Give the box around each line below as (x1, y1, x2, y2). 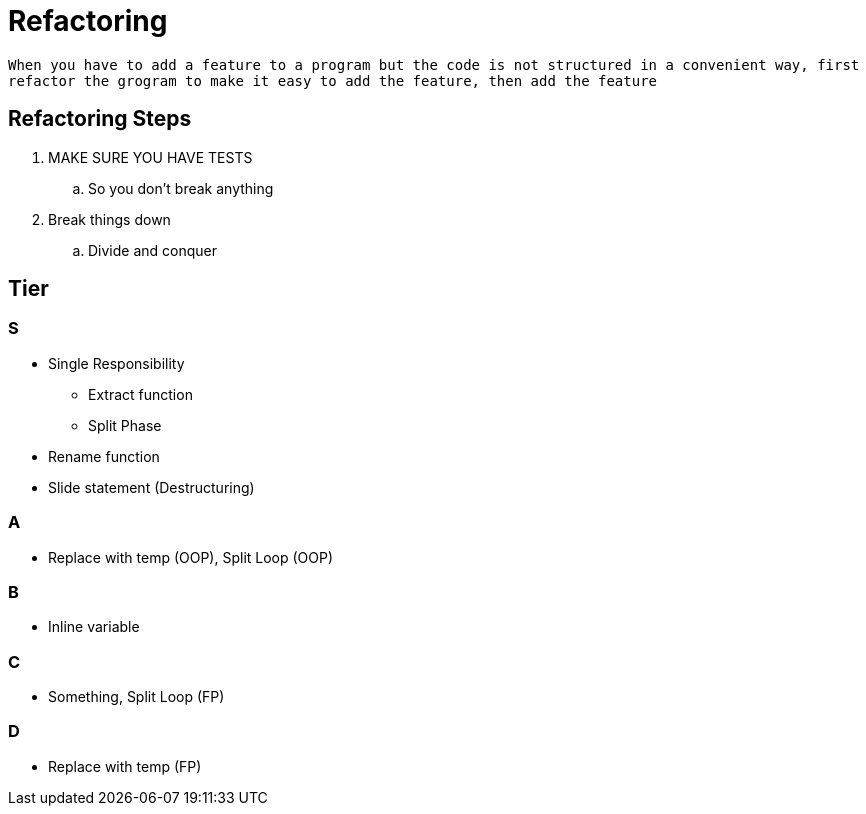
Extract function (88, 385, 193, 403)
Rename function (48, 447, 160, 465)
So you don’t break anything (88, 179, 274, 197)
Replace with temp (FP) (48, 757, 202, 775)
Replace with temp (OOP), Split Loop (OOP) (48, 548, 334, 566)
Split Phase (88, 416, 162, 434)
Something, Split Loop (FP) (48, 688, 225, 706)
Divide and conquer (88, 241, 218, 259)
